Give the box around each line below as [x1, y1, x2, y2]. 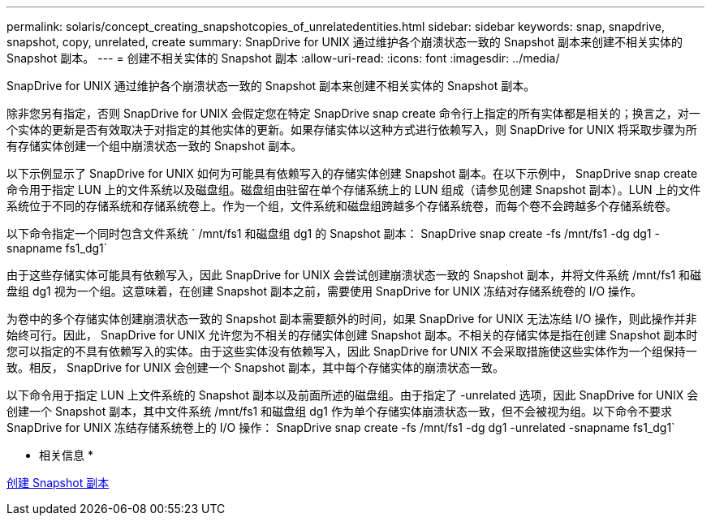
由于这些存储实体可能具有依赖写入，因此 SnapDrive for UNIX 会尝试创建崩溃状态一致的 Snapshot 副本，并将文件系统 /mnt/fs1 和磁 [6, 268, 702, 282]
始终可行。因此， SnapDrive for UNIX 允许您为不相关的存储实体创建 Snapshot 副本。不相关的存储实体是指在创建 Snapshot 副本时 [6, 328, 698, 342]
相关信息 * [39, 448, 93, 462]
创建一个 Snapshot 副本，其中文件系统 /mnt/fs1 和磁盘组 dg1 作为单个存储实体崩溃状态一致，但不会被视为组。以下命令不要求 [6, 404, 672, 418]
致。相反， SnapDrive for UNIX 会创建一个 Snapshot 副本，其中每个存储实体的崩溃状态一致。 [6, 360, 505, 374]
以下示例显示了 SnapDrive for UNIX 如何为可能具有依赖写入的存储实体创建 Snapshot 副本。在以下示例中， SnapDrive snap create [6, 166, 698, 180]
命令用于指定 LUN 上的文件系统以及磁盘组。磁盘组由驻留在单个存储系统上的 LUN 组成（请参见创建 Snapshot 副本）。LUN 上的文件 [6, 183, 701, 196]
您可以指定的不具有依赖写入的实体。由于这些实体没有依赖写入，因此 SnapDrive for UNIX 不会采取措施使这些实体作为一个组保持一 [6, 344, 697, 358]
